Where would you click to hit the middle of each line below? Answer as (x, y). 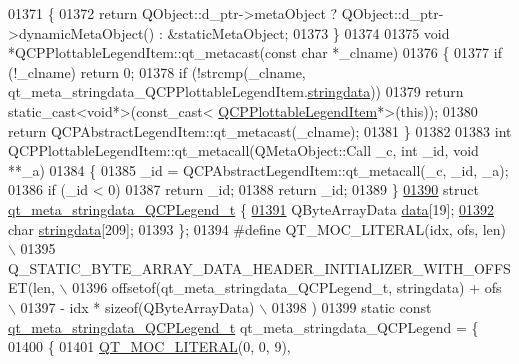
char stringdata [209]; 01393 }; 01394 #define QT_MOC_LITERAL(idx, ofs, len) (257, 228)
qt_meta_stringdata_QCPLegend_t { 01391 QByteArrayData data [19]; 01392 (251, 208)
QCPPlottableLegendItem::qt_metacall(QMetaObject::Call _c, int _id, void (243, 150)
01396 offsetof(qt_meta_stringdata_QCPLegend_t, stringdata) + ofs (287, 287)
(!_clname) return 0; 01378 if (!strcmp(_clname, (157, 71)
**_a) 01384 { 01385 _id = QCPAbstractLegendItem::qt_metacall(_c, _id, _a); (258, 169)
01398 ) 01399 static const (351, 306)
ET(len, (31, 287)
